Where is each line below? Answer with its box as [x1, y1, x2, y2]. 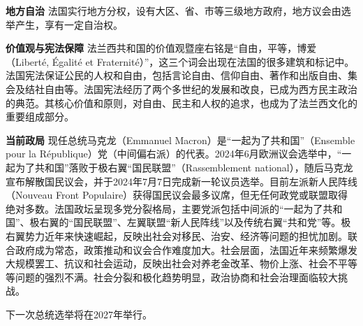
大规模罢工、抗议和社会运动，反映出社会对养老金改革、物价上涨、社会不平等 [6, 256, 357, 271]
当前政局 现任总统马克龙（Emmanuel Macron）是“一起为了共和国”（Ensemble [6, 132, 355, 147]
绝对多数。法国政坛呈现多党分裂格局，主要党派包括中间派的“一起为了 [6, 201, 323, 215]
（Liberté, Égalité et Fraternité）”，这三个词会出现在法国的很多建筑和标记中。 [6, 54, 355, 69]
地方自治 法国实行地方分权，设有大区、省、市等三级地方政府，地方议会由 [6, 3, 341, 17]
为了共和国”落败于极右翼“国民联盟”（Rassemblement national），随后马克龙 [15, 160, 353, 174]
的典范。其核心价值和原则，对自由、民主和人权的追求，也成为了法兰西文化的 [6, 95, 357, 110]
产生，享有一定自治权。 [15, 17, 123, 31]
